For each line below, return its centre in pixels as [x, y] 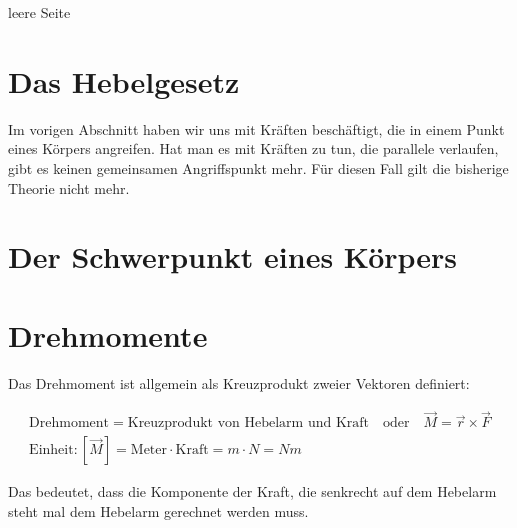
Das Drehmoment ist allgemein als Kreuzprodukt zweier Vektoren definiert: [239, 382]
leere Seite [39, 12]
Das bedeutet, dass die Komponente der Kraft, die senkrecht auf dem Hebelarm [252, 491]
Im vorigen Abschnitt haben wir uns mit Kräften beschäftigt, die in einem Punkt [256, 128]
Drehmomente [108, 334]
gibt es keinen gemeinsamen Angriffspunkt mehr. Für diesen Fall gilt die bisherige [258, 167]
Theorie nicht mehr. [69, 187]
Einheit [51, 450]
